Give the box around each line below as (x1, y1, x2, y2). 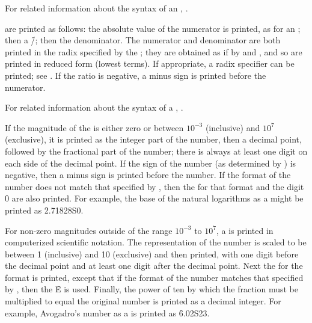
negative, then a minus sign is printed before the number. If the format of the (5, 168, 291, 181)
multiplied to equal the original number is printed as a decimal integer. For (5, 295, 281, 307)
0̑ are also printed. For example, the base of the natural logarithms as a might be (5, 192, 304, 205)
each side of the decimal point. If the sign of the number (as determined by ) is (5, 156, 296, 169)
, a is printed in (216, 224, 274, 236)
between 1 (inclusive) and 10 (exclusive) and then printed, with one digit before (5, 247, 299, 260)
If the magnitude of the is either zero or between (5, 121, 184, 134)
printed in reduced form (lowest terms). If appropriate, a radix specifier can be (5, 57, 295, 70)
